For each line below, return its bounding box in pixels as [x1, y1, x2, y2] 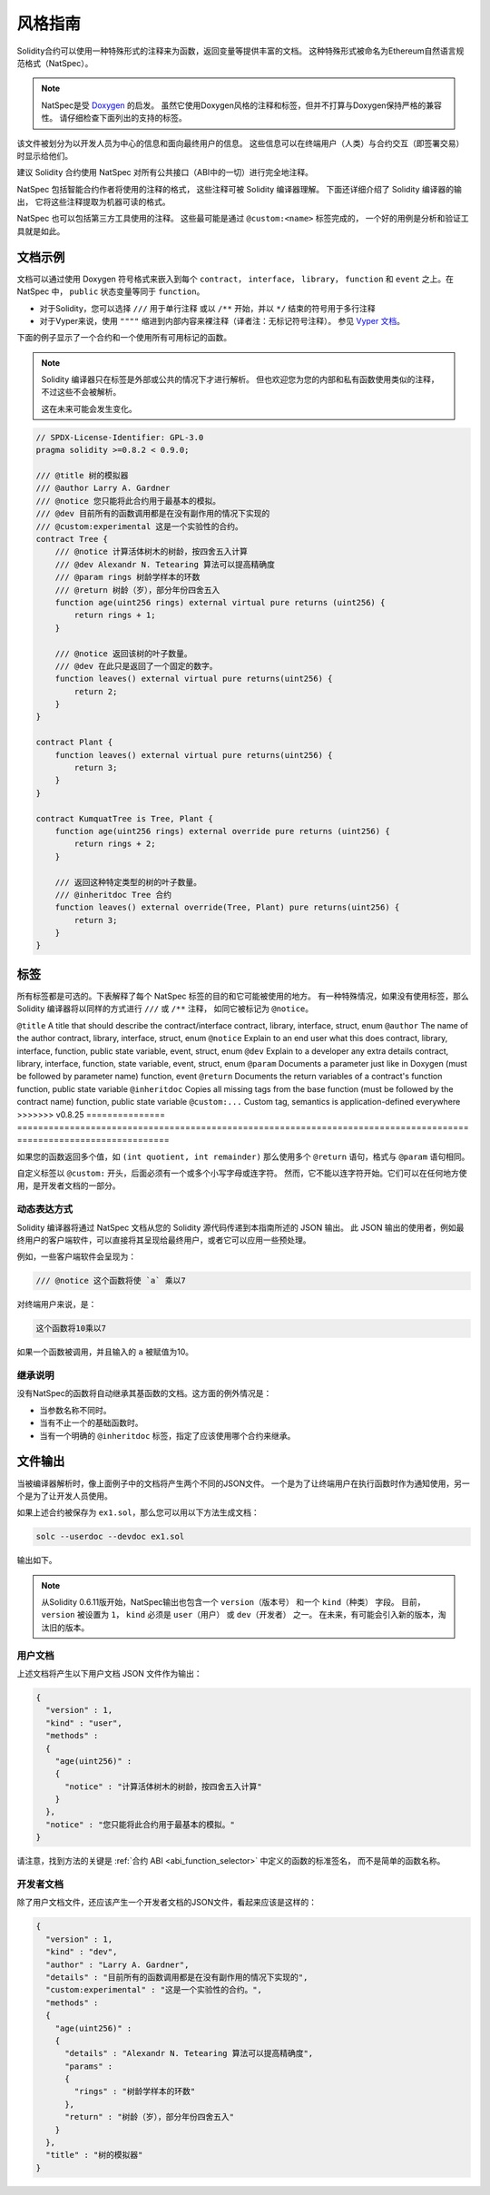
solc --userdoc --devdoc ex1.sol [35, 1531, 185, 1542]
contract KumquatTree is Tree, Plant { [35, 813, 213, 823]
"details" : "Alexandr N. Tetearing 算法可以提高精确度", [64, 2048, 314, 2059]
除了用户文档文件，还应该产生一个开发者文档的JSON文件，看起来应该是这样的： [16, 1897, 318, 1908]
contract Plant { [35, 737, 113, 748]
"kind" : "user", [45, 1718, 122, 1728]
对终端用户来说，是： [16, 1299, 97, 1310]
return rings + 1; [73, 610, 156, 621]
